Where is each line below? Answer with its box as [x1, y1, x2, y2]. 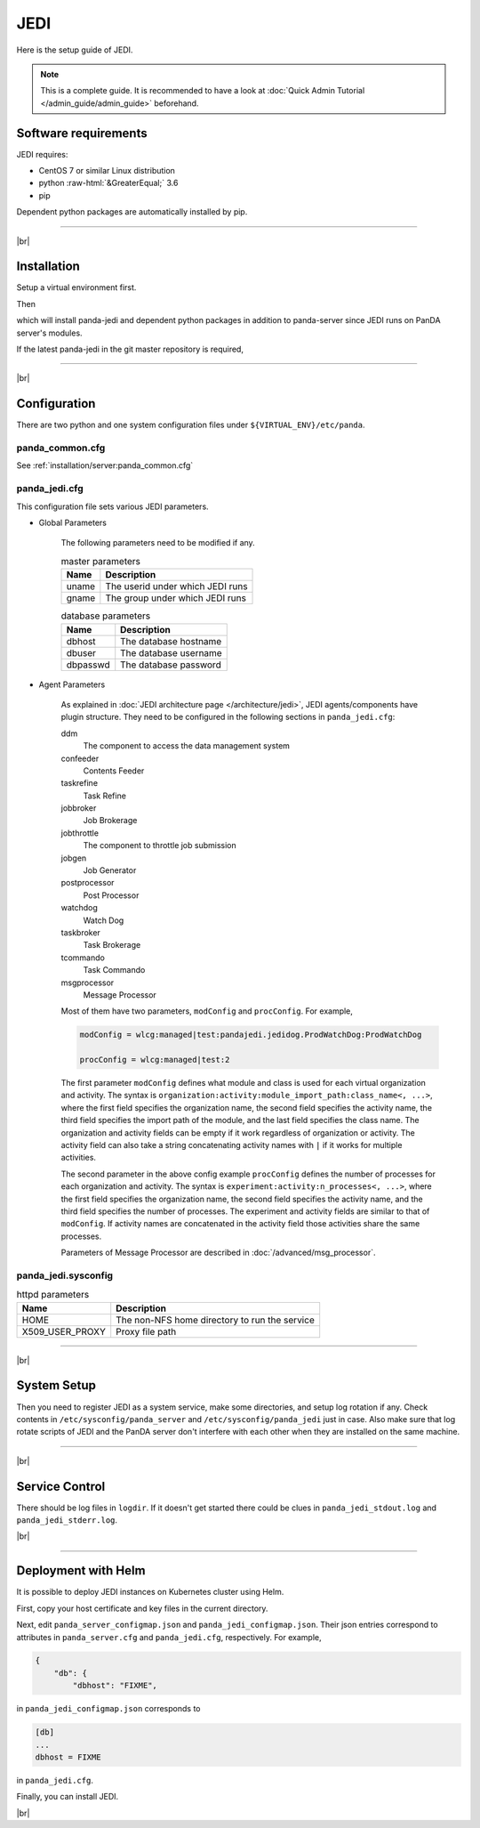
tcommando [60, 952, 106, 963]
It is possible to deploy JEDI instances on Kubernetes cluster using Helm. [16, 1587, 284, 1597]
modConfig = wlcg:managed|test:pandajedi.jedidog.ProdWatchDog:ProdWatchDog [79, 1030, 422, 1040]
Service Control [16, 1478, 106, 1494]
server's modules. [16, 328, 84, 338]
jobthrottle [60, 828, 100, 838]
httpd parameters [16, 1289, 90, 1301]
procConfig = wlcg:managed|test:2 [79, 1055, 230, 1065]
